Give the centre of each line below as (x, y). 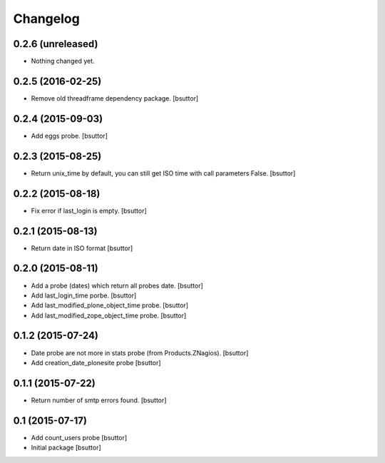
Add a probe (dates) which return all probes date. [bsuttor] (117, 285)
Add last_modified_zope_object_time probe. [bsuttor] (109, 315)
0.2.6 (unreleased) (56, 44)
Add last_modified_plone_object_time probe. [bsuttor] (110, 305)
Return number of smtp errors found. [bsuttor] (99, 400)
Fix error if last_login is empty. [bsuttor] (89, 210)
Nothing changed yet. (63, 61)
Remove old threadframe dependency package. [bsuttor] (115, 98)
